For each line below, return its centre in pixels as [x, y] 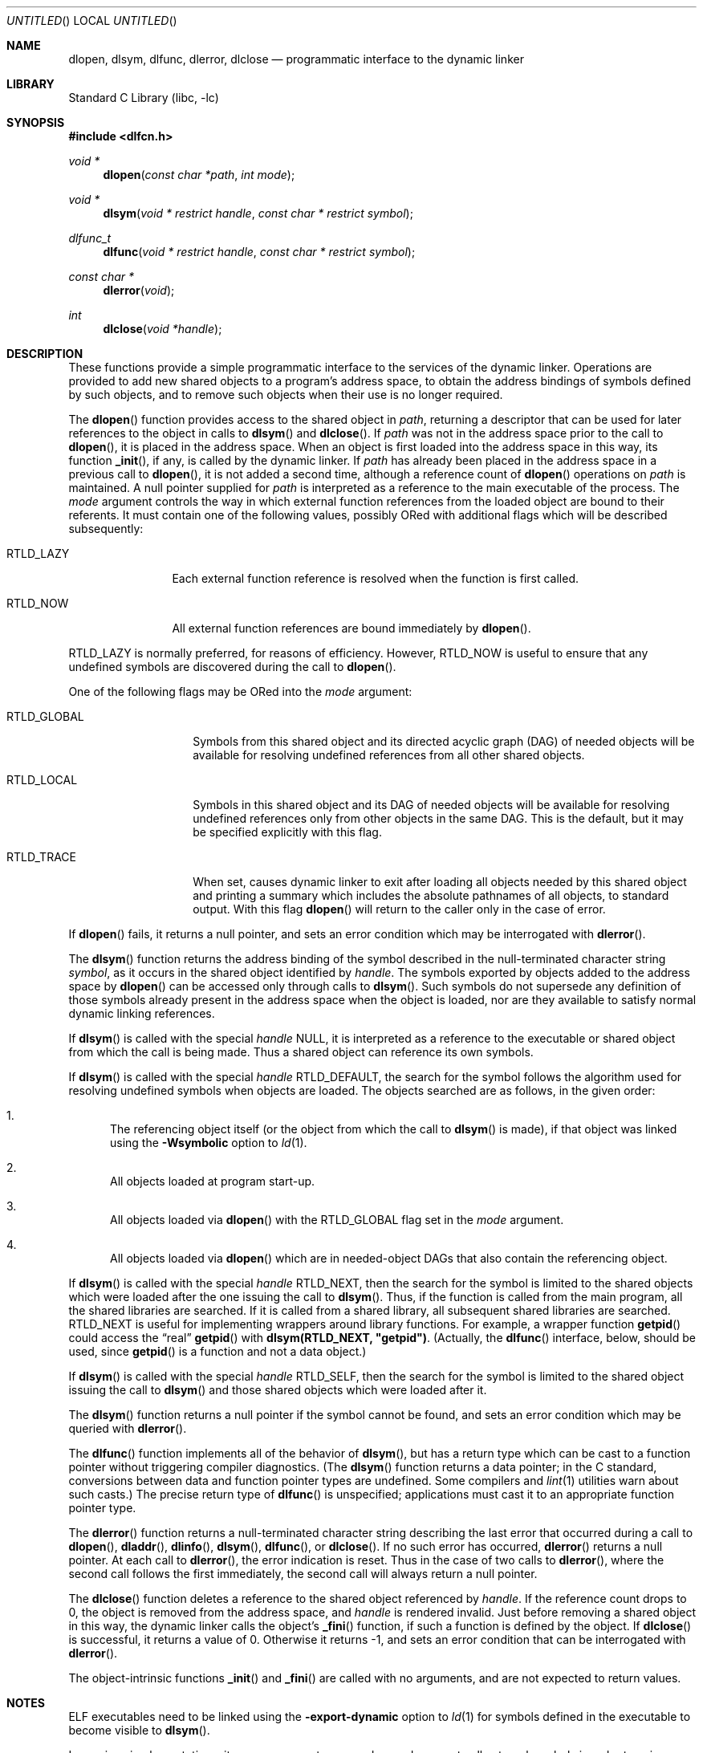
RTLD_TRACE [41, 857]
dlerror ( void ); [139, 290]
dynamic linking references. [142, 1013]
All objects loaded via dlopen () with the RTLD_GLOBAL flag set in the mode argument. [337, 1220]
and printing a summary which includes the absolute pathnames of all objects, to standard [431, 895]
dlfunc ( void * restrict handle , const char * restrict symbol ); [259, 252]
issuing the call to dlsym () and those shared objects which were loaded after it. [278, 1390]
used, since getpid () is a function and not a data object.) [217, 1351]
